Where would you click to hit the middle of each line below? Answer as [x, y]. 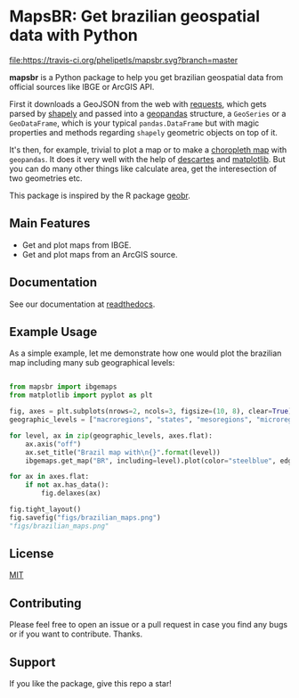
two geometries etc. [46, 178]
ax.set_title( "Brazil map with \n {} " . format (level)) [123, 452]
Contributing [45, 603]
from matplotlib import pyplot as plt [81, 395]
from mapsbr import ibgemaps [63, 387]
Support [32, 662]
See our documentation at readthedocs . [82, 304]
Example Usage [53, 332]
